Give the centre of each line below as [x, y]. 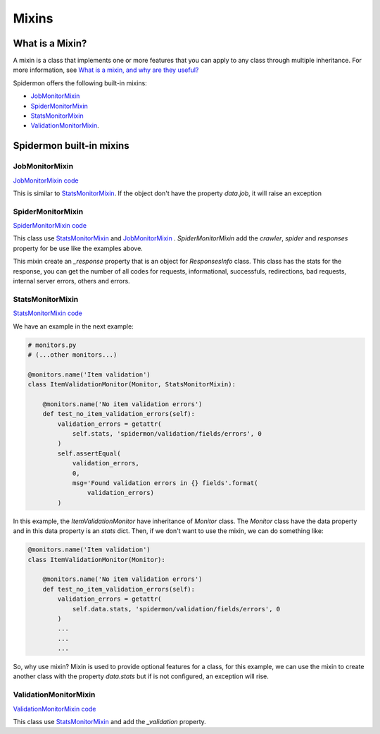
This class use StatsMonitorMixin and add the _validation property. [110, 721]
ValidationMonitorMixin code [55, 709]
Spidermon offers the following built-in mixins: [80, 83]
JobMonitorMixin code [46, 181]
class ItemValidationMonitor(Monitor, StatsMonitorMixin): [132, 385]
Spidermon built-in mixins [71, 146]
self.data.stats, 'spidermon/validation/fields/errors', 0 [176, 609]
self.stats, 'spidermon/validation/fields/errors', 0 [167, 434]
